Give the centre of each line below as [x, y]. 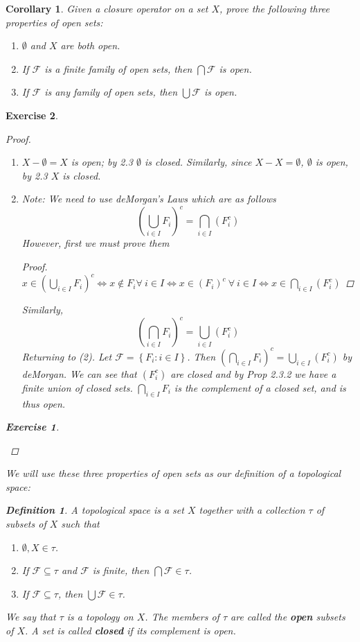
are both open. [90, 45]
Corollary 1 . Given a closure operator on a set [107, 8]
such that [80, 524]
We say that [31, 617]
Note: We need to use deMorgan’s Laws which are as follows [149, 199]
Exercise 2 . [32, 115]
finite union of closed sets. [77, 387]
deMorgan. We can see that [79, 373]
